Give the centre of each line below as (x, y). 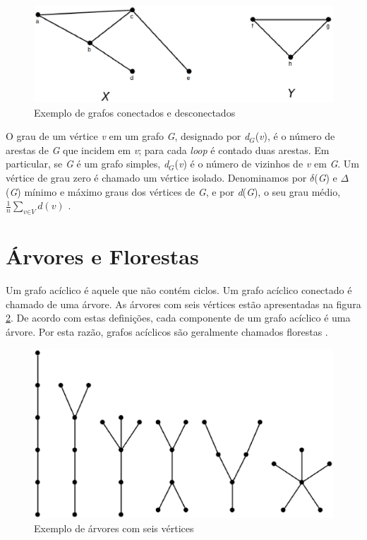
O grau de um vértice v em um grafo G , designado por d (128, 136)
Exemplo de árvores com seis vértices (114, 528)
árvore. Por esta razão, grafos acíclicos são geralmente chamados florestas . (167, 331)
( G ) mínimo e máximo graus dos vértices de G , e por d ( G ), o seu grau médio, (173, 191)
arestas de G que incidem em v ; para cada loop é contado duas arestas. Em (168, 149)
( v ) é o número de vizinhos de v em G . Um (267, 164)
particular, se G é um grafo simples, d (88, 164)
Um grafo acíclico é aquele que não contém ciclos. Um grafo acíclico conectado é (179, 290)
